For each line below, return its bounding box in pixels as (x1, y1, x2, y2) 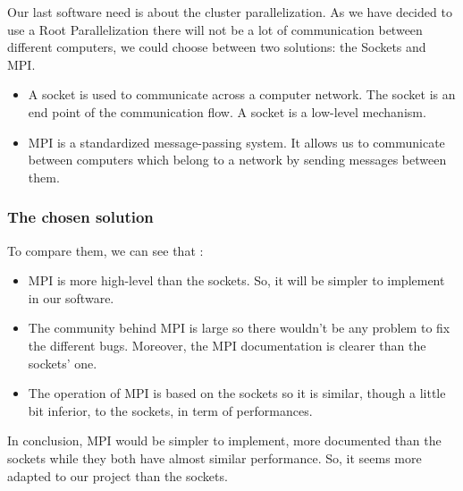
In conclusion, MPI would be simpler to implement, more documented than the (7, 431, 442, 450)
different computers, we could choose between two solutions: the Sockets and (7, 38, 426, 56)
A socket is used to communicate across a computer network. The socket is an (28, 85, 456, 104)
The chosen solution (7, 206, 154, 228)
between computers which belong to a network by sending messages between (28, 150, 447, 169)
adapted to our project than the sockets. (7, 466, 228, 485)
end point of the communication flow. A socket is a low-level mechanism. (28, 102, 426, 121)
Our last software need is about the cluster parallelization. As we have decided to (7, 3, 452, 21)
